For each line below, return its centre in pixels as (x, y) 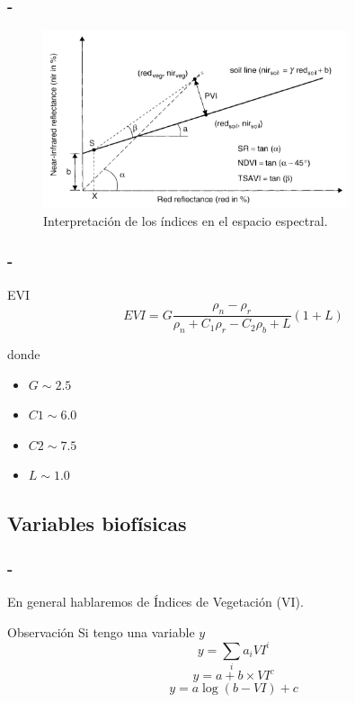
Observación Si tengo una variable (101, 631)
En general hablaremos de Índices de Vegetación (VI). (155, 601)
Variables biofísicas (97, 523)
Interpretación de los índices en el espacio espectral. (186, 220)
